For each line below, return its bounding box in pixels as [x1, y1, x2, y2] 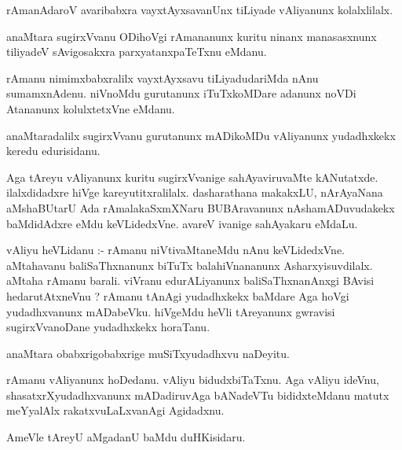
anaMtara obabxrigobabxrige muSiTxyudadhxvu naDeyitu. [6, 345, 290, 361]
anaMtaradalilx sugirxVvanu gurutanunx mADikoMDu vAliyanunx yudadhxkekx [6, 127, 396, 143]
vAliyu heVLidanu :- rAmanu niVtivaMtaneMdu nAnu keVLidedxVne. [6, 242, 345, 258]
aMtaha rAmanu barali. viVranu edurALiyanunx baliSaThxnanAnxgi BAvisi [6, 272, 375, 289]
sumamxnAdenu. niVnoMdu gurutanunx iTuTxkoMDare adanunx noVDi [6, 85, 356, 101]
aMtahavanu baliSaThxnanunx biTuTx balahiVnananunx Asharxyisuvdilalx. [6, 256, 373, 273]
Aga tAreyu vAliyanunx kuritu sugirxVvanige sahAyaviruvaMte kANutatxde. [6, 168, 378, 185]
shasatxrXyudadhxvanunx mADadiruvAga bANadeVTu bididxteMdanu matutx [6, 386, 389, 403]
